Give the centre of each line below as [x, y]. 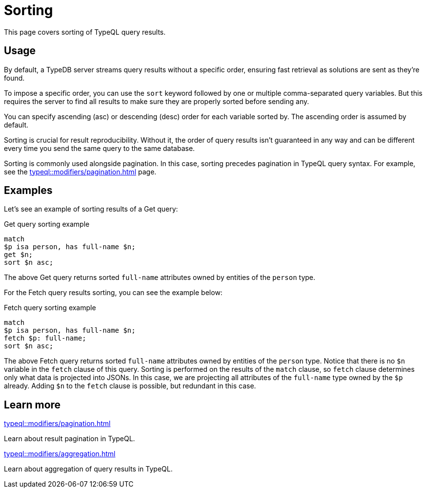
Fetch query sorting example [50, 308]
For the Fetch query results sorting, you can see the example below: [113, 293]
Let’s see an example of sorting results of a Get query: [91, 209]
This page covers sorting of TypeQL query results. [85, 32]
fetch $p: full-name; [45, 338]
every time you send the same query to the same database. [100, 148]
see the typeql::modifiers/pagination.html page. [80, 171]
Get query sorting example [47, 224]
